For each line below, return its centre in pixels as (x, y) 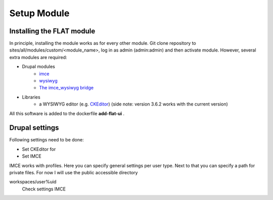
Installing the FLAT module (52, 31)
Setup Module (39, 13)
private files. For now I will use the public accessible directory (74, 173)
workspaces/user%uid (33, 182)
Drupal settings (34, 128)
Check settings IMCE (44, 189)
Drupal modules (39, 67)
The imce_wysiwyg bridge (66, 88)
